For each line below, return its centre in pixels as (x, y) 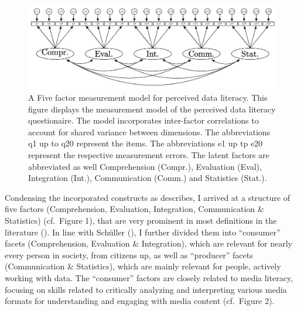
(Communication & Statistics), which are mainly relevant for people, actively (143, 266)
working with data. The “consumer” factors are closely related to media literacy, (149, 278)
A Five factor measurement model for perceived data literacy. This (148, 98)
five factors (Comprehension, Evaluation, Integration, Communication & (134, 209)
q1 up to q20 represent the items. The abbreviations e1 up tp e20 (146, 143)
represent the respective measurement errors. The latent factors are (149, 155)
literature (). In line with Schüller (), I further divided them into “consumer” (143, 232)
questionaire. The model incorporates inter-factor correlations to (144, 120)
